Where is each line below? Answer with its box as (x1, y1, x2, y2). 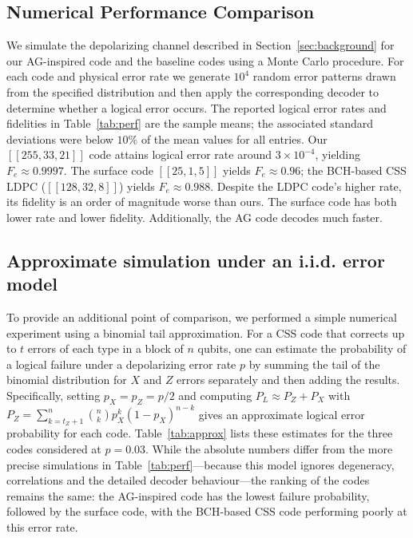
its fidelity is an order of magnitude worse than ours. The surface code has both (6, 193, 397, 210)
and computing (178, 386, 252, 403)
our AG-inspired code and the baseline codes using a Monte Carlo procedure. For (6, 52, 404, 69)
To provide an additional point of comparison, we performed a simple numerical (6, 308, 397, 325)
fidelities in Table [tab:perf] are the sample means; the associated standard (6, 115, 374, 132)
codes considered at (6, 440, 101, 457)
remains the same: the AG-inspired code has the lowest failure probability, (6, 487, 370, 504)
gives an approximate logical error (198, 405, 365, 422)
